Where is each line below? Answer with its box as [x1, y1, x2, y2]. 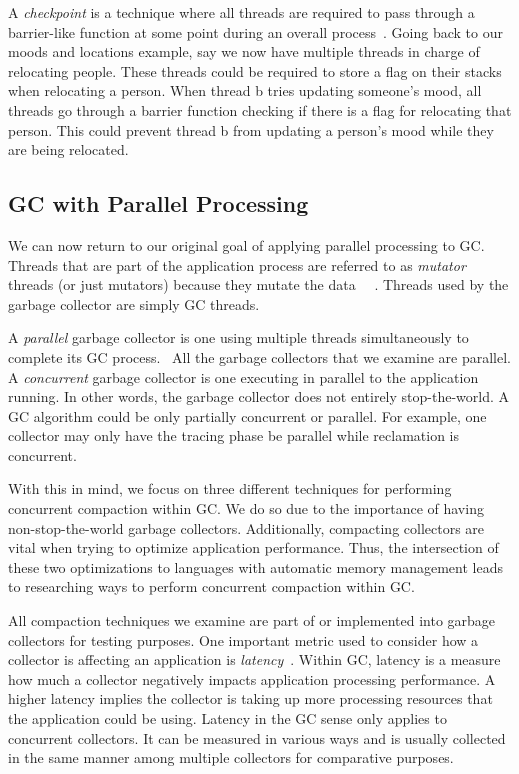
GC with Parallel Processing [8, 188, 309, 219]
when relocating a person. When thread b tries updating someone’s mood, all [8, 80, 482, 101]
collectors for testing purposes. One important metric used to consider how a [8, 629, 479, 650]
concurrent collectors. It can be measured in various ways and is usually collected [8, 727, 506, 748]
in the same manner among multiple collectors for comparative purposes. [8, 747, 454, 768]
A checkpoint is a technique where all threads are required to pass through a [8, 2, 475, 22]
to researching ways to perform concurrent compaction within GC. [8, 576, 415, 597]
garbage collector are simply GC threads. [8, 293, 260, 314]
